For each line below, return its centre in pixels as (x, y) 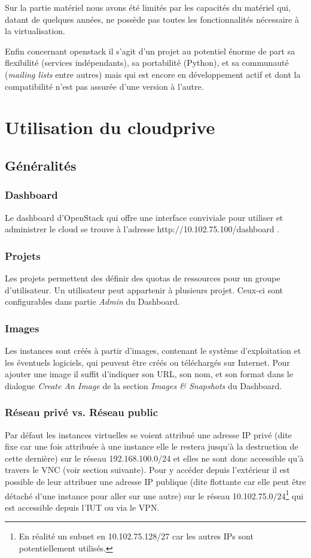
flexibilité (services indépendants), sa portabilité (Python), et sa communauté (147, 63)
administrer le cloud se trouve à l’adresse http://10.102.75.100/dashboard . (142, 229)
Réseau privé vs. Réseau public (82, 412)
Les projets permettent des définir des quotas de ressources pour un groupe (143, 278)
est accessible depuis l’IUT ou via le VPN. (82, 507)
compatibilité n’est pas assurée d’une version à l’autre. (104, 86)
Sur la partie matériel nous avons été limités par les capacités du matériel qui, (148, 7)
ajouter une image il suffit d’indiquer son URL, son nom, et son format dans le (149, 374)
